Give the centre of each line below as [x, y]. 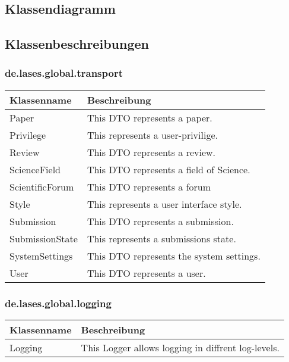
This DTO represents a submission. [160, 221]
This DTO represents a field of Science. [169, 169]
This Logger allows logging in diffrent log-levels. [180, 347]
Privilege [28, 135]
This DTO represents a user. [146, 273]
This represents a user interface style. [164, 204]
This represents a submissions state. [161, 238]
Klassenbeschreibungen [77, 44]
